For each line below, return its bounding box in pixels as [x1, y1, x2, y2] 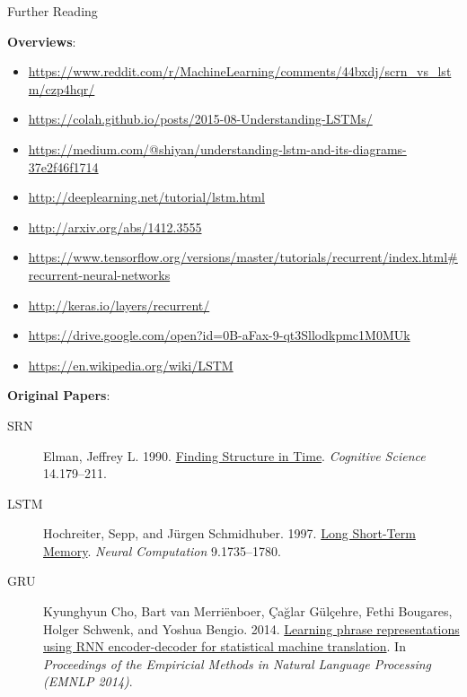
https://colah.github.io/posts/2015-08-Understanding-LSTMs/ [28, 109, 373, 128]
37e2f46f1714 [28, 157, 99, 176]
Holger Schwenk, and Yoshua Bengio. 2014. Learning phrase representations [43, 619, 460, 638]
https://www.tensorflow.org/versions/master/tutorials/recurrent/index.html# [28, 248, 458, 266]
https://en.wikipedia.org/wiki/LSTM [28, 355, 233, 374]
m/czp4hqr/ [28, 79, 95, 98]
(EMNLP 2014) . [43, 672, 133, 691]
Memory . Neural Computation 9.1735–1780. [43, 541, 281, 560]
